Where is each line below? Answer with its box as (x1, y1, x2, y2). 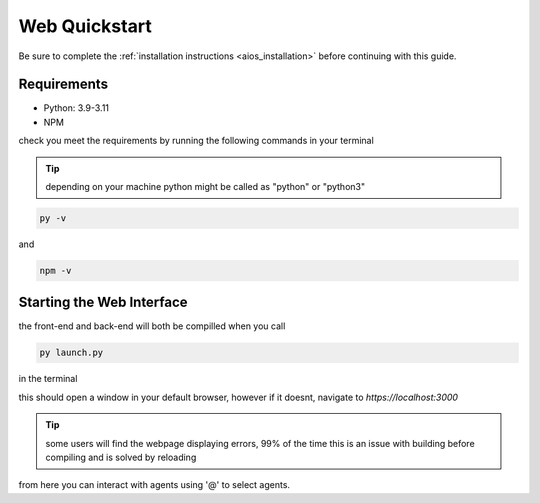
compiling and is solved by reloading (45, 451, 197, 463)
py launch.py (39, 347, 104, 359)
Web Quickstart (18, 15, 152, 37)
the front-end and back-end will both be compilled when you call (18, 320, 286, 332)
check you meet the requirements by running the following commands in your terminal (18, 135, 374, 147)
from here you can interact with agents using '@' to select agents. (18, 479, 290, 491)
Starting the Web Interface (18, 294, 189, 311)
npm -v (39, 265, 72, 276)
